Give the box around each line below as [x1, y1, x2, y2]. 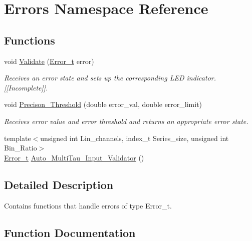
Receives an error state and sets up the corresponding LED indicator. [4, 72, 216, 83]
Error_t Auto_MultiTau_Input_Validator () [4, 152, 144, 162]
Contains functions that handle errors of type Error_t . [4, 200, 172, 210]
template [4, 132, 31, 143]
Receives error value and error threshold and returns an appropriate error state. [4, 115, 248, 126]
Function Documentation [4, 224, 136, 240]
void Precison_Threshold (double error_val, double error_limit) [4, 99, 202, 109]
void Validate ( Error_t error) [4, 55, 94, 66]
